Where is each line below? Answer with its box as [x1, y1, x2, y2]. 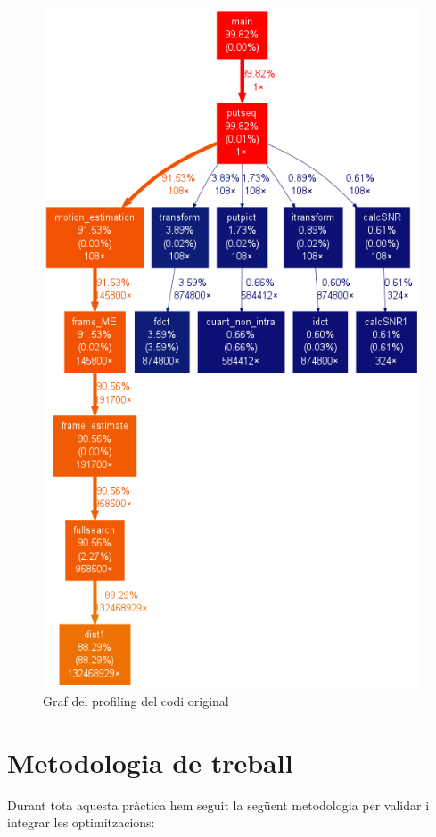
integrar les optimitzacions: [7, 813, 155, 832]
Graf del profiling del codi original [43, 692, 229, 710]
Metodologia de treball [7, 743, 293, 780]
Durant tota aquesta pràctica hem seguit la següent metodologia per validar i [7, 795, 430, 814]
